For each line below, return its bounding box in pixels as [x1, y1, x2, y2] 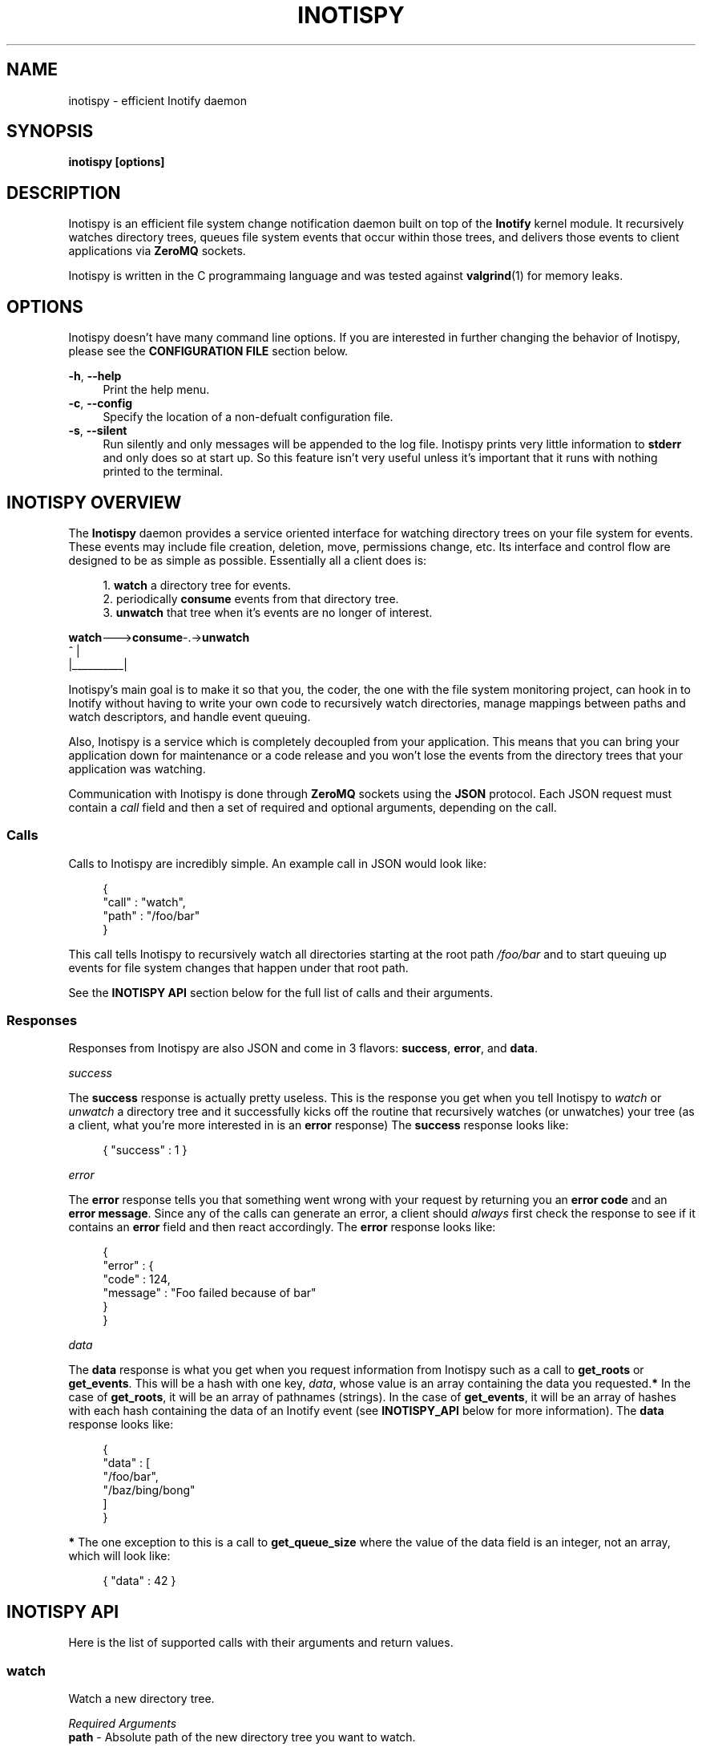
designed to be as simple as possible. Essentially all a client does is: [68, 553, 427, 567]
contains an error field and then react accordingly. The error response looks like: [68, 1220, 496, 1234]
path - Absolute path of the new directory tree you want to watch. [68, 1730, 416, 1745]
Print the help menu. [103, 383, 210, 397]
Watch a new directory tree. [68, 1692, 215, 1706]
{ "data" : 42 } [103, 1574, 176, 1588]
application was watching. [68, 761, 206, 776]
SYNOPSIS [6, 121, 94, 142]
